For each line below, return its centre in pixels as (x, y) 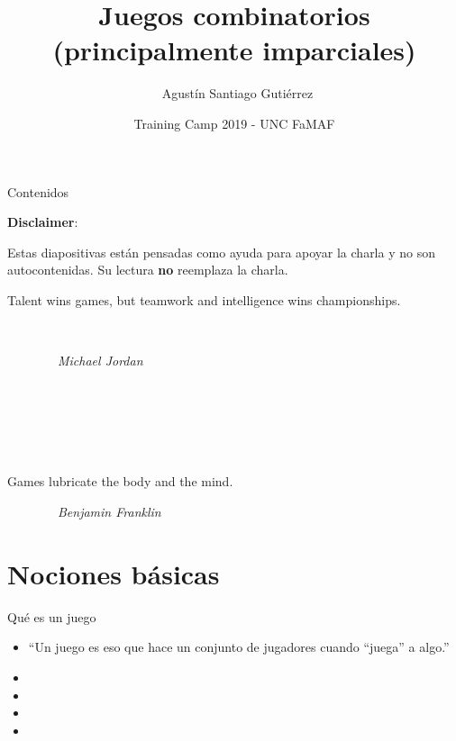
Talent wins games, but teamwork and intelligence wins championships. (204, 299)
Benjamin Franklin (109, 512)
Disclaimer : (43, 222)
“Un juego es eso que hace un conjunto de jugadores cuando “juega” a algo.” (239, 647)
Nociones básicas (114, 573)
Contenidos (38, 191)
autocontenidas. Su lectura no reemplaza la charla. (148, 270)
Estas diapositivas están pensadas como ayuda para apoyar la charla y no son (221, 252)
